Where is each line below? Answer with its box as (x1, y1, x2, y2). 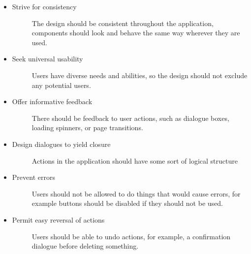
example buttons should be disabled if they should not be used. (31, 198, 223, 208)
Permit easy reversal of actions (12, 214, 105, 225)
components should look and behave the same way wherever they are (31, 28, 240, 38)
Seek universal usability (12, 54, 83, 64)
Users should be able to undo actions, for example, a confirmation (31, 231, 231, 241)
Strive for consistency (12, 1, 77, 11)
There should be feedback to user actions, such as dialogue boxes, (31, 113, 229, 123)
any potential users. (31, 80, 91, 90)
